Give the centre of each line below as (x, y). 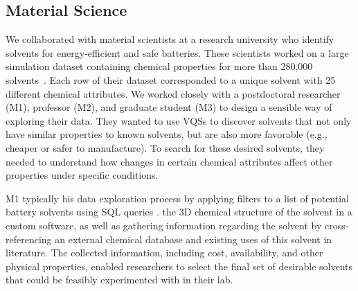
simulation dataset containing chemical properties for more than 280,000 (159, 66)
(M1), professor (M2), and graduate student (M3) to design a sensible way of (169, 107)
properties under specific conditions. (82, 175)
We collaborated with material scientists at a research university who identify (170, 39)
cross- (337, 225)
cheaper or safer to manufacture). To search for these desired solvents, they (165, 147)
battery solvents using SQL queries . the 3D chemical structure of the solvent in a (179, 212)
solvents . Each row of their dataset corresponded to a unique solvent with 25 (171, 79)
